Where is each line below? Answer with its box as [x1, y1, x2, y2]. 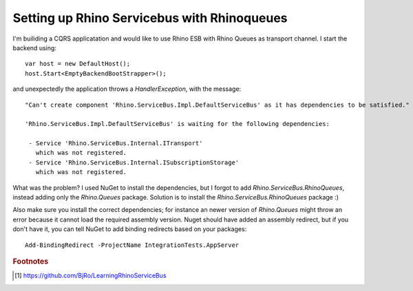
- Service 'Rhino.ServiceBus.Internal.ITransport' [28, 140, 203, 147]
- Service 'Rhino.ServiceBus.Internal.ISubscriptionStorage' [28, 158, 240, 166]
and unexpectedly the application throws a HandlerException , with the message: [12, 85, 242, 93]
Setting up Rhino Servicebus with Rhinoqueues [12, 10, 288, 25]
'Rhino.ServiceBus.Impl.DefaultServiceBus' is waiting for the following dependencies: [25, 120, 330, 128]
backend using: [12, 43, 56, 52]
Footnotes [12, 257, 49, 266]
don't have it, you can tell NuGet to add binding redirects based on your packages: [12, 225, 247, 233]
